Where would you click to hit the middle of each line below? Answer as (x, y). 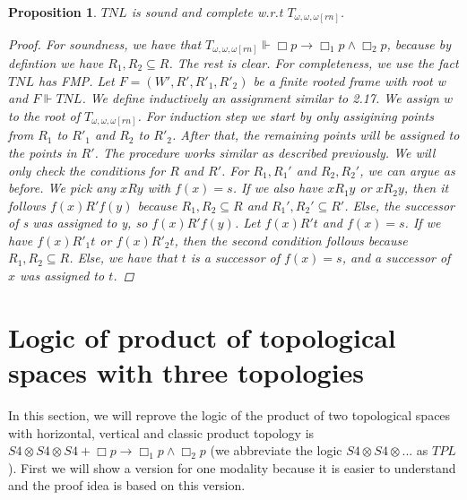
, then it (426, 188)
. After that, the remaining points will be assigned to (316, 135)
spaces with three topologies (186, 372)
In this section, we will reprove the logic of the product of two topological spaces (229, 414)
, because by (419, 43)
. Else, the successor (399, 205)
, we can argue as (407, 170)
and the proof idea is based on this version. (127, 485)
